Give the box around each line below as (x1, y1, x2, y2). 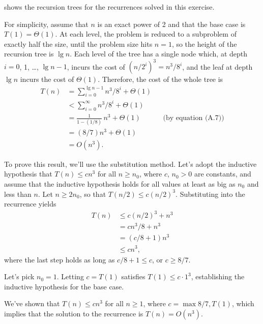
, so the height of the (171, 38, 237, 49)
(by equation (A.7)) (163, 114, 224, 122)
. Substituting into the (176, 188, 245, 199)
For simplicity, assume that (4, 18, 89, 29)
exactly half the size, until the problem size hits (4, 38, 153, 49)
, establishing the (191, 271, 245, 282)
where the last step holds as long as (4, 254, 115, 264)
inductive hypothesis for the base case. (4, 281, 124, 291)
